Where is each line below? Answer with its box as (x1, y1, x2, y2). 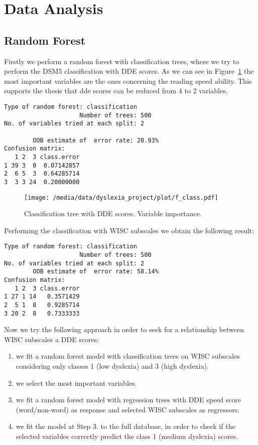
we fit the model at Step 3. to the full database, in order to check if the (16, 421, 235, 431)
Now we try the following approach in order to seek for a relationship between (4, 324, 244, 335)
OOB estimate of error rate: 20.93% (33, 136, 159, 144)
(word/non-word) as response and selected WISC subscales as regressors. (16, 404, 240, 414)
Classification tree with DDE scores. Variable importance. (24, 208, 202, 219)
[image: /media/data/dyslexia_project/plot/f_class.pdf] (24, 194, 218, 201)
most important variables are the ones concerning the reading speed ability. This (4, 75, 252, 86)
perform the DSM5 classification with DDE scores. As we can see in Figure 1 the (4, 66, 254, 76)
